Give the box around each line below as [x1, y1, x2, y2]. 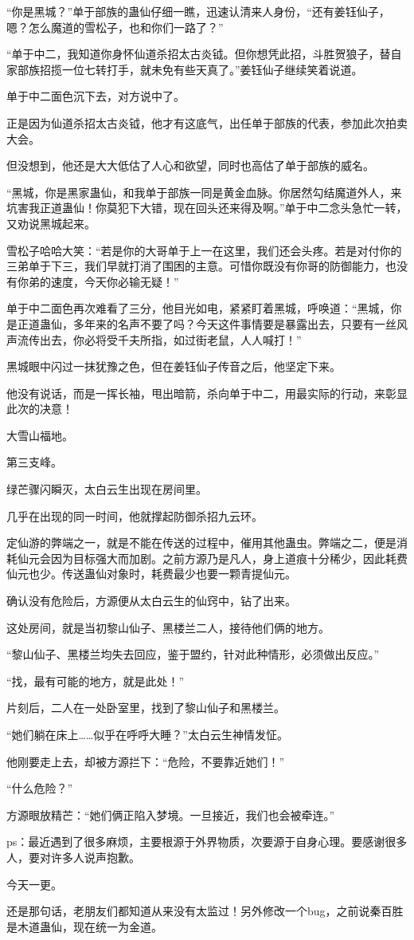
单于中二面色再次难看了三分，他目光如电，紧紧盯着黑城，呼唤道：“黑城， [6, 300, 391, 317]
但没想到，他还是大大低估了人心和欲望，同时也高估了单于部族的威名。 [6, 157, 374, 174]
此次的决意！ [6, 400, 73, 417]
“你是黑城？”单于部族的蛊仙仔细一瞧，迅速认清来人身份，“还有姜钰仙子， [6, 3, 390, 19]
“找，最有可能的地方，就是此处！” [6, 672, 185, 689]
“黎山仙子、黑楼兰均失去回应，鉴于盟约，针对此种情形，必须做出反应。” [6, 646, 380, 663]
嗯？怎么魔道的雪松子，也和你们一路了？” [6, 18, 224, 35]
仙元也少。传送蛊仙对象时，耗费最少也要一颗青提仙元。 [6, 565, 296, 582]
